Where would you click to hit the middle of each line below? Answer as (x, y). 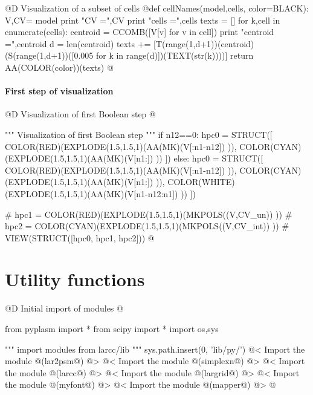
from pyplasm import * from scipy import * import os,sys (112, 329)
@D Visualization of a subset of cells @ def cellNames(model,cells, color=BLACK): (157, 8)
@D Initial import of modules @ (64, 308)
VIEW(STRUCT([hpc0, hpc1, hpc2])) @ (80, 237)
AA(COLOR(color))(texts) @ (59, 67)
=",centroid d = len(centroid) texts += (78, 43)
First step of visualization (59, 91)
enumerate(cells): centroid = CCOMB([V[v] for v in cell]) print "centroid (140, 32)
